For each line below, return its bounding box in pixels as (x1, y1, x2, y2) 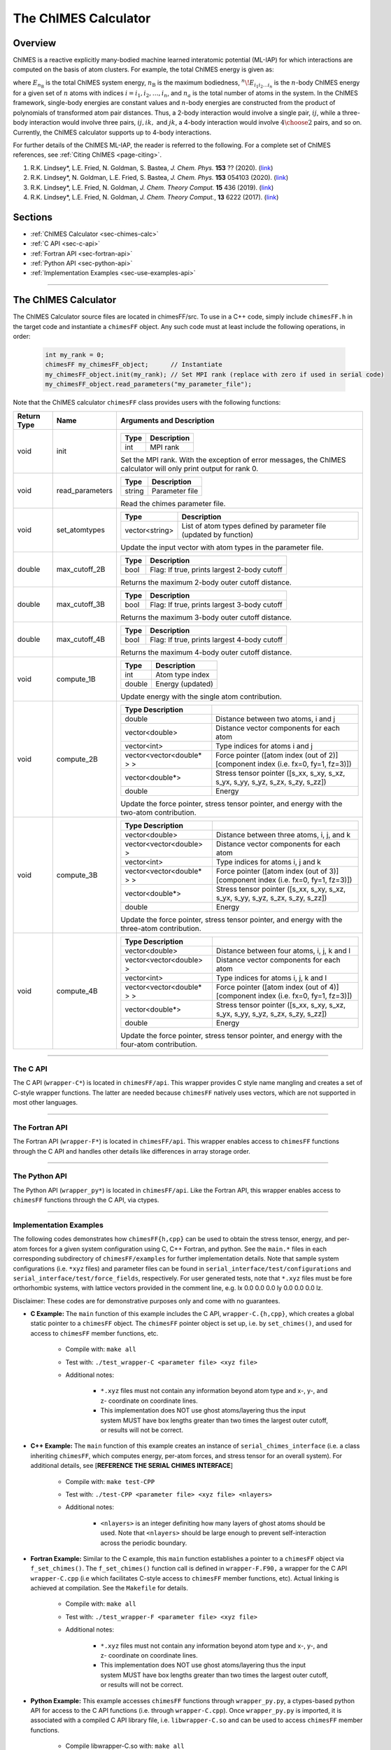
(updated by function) (181, 529, 254, 539)
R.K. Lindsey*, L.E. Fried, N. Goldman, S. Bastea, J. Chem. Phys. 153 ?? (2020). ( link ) (30, 163, 273, 171)
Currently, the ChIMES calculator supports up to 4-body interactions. (13, 128, 212, 136)
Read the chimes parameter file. (120, 498, 226, 508)
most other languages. (13, 1098, 78, 1107)
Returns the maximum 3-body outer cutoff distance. (120, 612, 292, 622)
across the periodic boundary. (100, 1539, 187, 1547)
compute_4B (56, 986, 98, 995)
